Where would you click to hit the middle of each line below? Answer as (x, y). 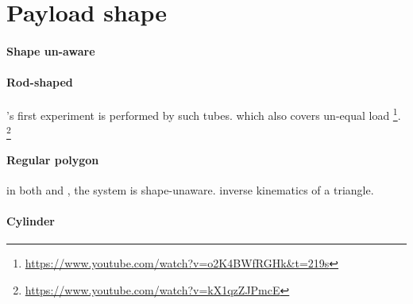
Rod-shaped (40, 82)
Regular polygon (53, 159)
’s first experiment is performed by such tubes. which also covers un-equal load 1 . (204, 114)
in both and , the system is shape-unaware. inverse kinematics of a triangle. (190, 189)
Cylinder (31, 220)
